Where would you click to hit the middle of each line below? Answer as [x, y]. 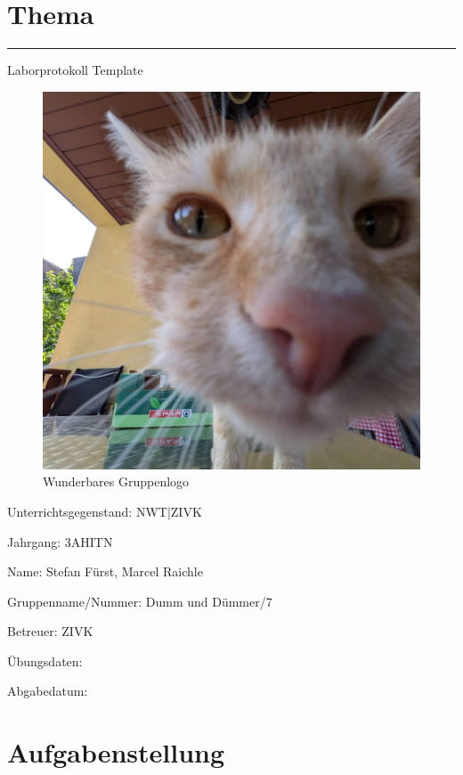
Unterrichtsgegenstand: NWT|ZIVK [105, 511]
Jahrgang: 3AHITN [60, 541]
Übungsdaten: [45, 661]
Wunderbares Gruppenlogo [116, 481]
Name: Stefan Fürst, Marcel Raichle [105, 571]
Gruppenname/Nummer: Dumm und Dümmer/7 [140, 601]
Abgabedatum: [48, 691]
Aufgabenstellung [116, 752]
